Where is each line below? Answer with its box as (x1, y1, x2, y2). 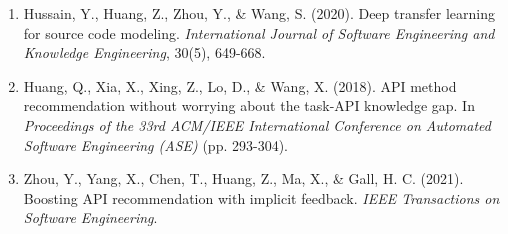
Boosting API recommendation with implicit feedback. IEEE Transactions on (23, 187, 500, 208)
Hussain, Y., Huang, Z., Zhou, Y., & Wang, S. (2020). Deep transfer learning (23, 3, 495, 23)
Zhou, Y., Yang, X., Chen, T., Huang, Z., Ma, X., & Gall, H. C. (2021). (23, 168, 464, 189)
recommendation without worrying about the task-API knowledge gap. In (23, 95, 475, 116)
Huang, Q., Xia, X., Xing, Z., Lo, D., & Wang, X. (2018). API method (23, 75, 457, 96)
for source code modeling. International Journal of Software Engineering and (23, 22, 495, 43)
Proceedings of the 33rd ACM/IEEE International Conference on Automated (23, 114, 491, 135)
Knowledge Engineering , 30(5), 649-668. (23, 42, 266, 63)
